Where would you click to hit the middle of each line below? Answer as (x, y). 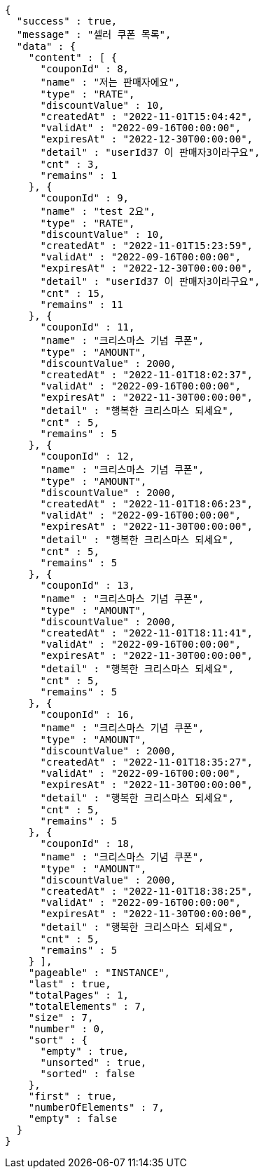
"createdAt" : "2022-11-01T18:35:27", (147, 762)
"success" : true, (67, 21)
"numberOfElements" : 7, (96, 1107)
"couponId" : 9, (85, 198)
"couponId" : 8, (85, 69)
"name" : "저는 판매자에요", (110, 82)
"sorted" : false (88, 1074)
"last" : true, (70, 984)
